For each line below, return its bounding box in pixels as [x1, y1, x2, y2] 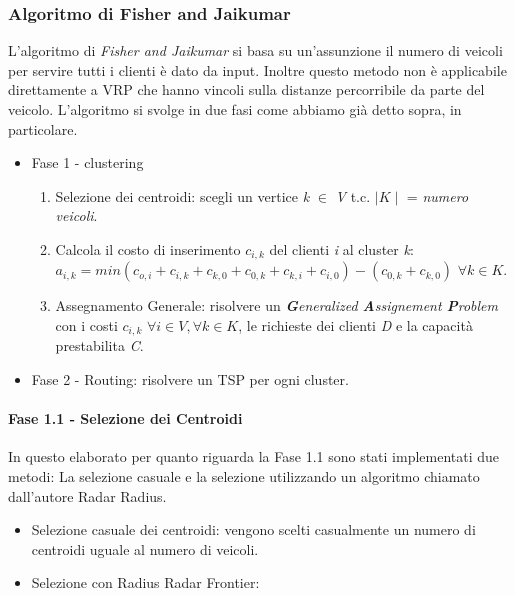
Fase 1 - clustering [31, 152, 144, 173]
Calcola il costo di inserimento [55, 238, 241, 259]
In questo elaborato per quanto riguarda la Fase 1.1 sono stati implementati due [8, 446, 500, 467]
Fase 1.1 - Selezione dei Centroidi [8, 408, 243, 429]
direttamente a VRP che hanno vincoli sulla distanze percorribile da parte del [8, 79, 485, 100]
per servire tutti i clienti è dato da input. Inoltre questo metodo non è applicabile [8, 59, 507, 80]
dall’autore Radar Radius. [8, 485, 167, 506]
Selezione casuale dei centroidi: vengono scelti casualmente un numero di [31, 519, 476, 540]
